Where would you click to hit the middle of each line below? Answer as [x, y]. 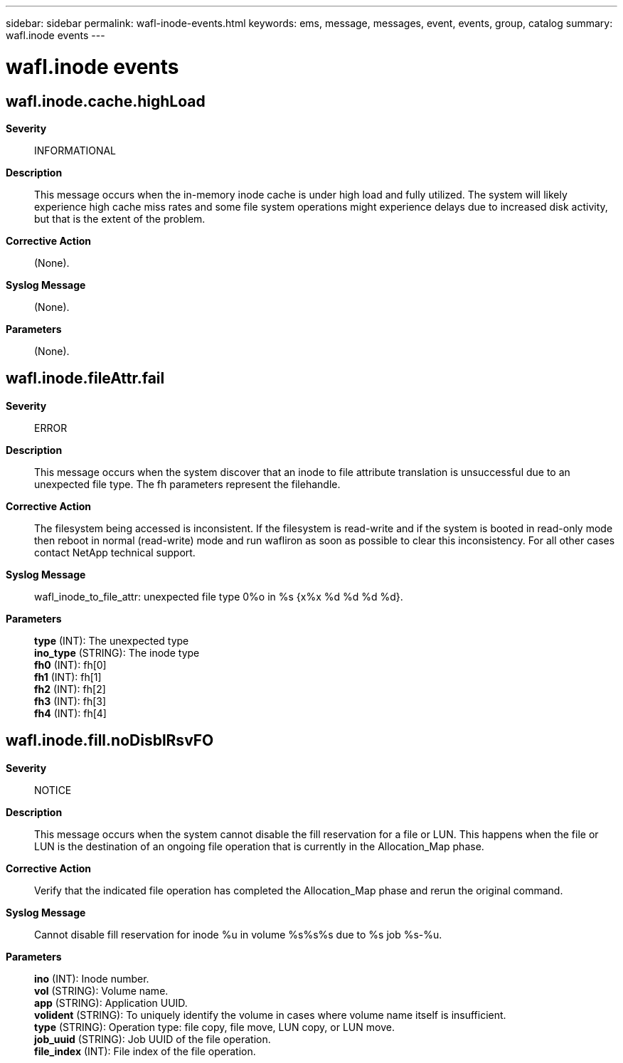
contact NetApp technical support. [115, 552]
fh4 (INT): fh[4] [70, 713]
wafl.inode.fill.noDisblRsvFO [110, 741]
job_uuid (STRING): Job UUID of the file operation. [153, 1039]
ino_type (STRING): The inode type [117, 652]
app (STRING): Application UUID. [111, 1003]
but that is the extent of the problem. [120, 218]
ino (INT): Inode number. [92, 978]
